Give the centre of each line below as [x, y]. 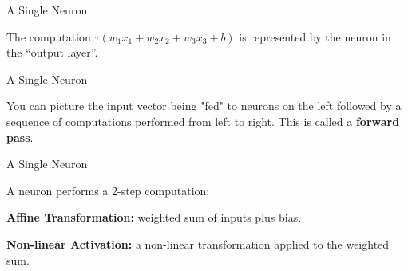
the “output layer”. [52, 52]
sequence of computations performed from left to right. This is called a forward [203, 121]
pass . [20, 137]
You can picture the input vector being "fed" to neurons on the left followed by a [204, 106]
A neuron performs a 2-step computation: [108, 190]
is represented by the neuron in [315, 36]
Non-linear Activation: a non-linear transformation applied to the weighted [198, 244]
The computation [49, 36]
